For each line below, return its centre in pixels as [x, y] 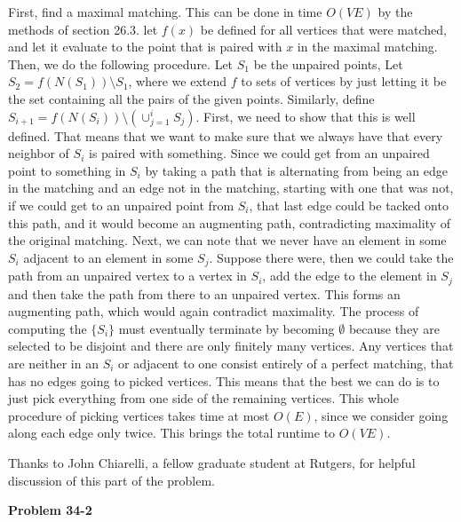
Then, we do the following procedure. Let [121, 63]
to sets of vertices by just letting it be [344, 81]
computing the [48, 328]
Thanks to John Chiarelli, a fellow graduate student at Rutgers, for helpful [212, 462]
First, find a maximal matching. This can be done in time [165, 12]
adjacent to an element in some [108, 257]
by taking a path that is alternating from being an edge [296, 170]
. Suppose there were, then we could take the [331, 257]
